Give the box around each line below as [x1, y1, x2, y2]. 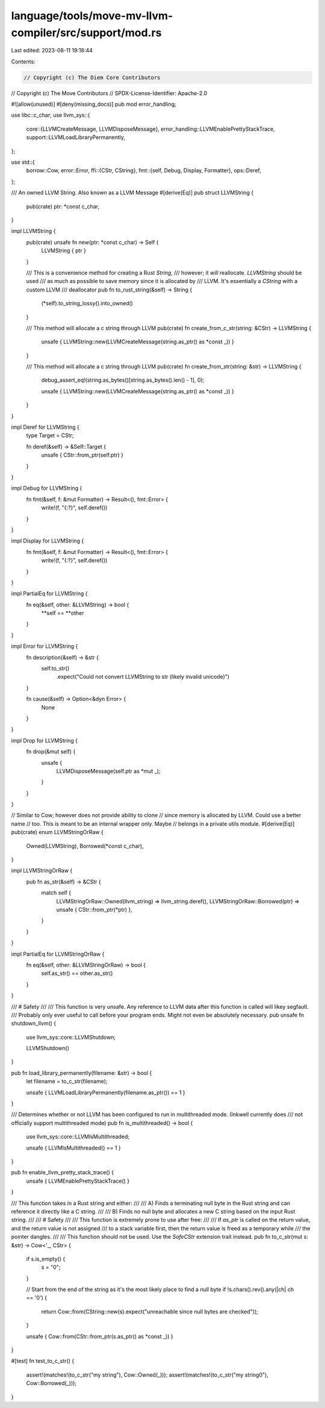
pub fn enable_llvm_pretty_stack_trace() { [11, 1169, 114, 1176]
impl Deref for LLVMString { [11, 423, 79, 431]
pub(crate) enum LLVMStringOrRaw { [11, 829, 104, 836]
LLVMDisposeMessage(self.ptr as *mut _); [56, 767, 161, 774]
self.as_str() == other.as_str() [41, 970, 113, 977]
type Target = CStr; [26, 432, 75, 439]
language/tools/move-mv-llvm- [11, 9, 173, 22]
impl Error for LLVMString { [11, 643, 78, 650]
